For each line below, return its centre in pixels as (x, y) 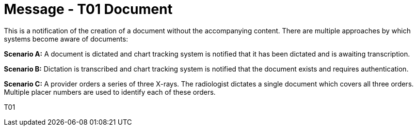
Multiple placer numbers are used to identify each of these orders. (110, 92)
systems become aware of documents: (66, 39)
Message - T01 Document (88, 9)
